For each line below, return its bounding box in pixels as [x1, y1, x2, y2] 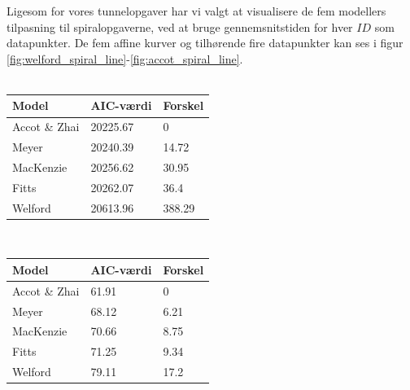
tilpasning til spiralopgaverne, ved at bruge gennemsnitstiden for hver [7, 18, 353, 35]
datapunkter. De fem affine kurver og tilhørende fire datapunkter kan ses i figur [7, 34, 403, 51]
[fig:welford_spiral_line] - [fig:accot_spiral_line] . [7, 50, 243, 67]
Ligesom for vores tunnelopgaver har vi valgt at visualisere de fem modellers [7, 2, 386, 19]
